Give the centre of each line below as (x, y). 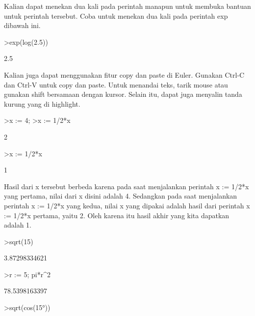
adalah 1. (18, 225)
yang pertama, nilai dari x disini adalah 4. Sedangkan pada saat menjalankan (121, 196)
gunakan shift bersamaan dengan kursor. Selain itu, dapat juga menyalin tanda (123, 94)
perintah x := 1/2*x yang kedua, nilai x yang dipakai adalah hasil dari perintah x (127, 205)
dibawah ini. (22, 25)
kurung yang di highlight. (42, 103)
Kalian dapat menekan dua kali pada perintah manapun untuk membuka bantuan (127, 6)
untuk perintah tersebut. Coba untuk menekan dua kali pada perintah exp (116, 15)
